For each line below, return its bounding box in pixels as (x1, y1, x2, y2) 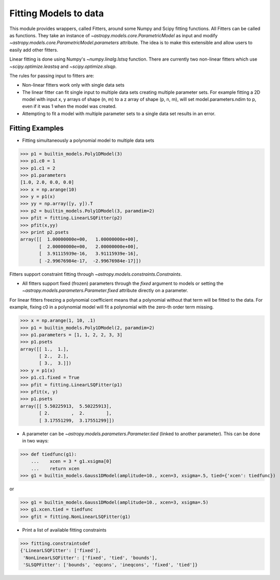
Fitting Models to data (9, 8, 104, 19)
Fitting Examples (9, 124, 64, 133)
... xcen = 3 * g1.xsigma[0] (31, 459, 112, 464)
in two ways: (22, 437, 49, 443)
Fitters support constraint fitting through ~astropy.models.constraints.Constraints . (9, 271, 182, 277)
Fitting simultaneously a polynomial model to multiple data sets (22, 137, 155, 143)
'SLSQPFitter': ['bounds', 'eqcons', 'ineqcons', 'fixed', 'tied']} (23, 562, 198, 568)
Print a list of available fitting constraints (22, 526, 107, 533)
